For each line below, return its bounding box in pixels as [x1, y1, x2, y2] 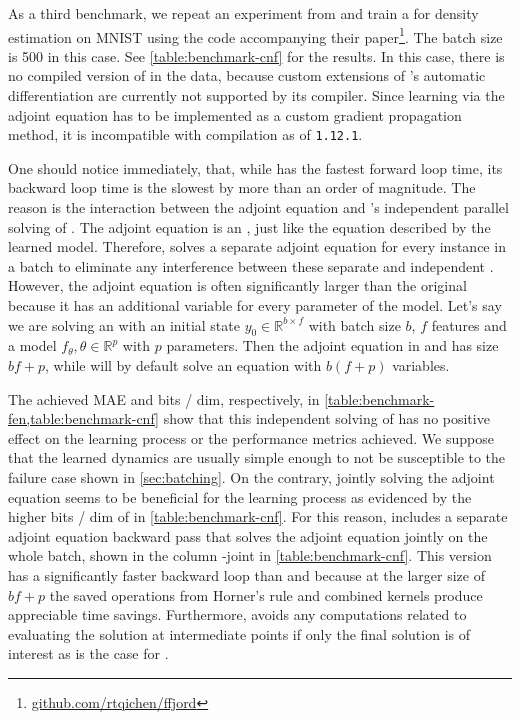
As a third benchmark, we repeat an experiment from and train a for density [8, 3, 479, 23]
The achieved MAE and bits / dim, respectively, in [8, 388, 320, 409]
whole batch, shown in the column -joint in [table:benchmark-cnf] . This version [8, 545, 492, 566]
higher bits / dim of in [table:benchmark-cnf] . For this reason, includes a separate [8, 506, 508, 527]
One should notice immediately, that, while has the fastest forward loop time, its [8, 157, 503, 178]
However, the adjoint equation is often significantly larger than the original [8, 275, 467, 296]
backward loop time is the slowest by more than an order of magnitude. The [8, 177, 476, 198]
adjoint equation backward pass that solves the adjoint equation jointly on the [8, 525, 488, 546]
